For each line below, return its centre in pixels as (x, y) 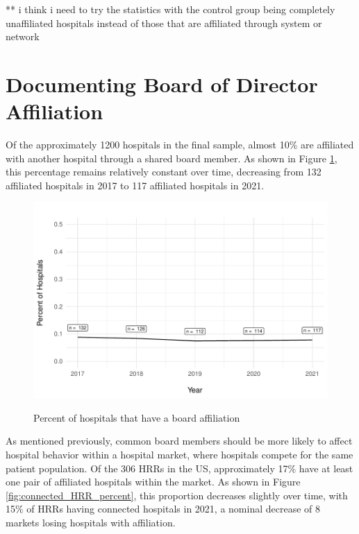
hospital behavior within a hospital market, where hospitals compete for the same (179, 454)
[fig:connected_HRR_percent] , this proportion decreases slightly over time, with (177, 495)
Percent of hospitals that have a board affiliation (137, 417)
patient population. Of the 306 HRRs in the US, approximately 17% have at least (179, 468)
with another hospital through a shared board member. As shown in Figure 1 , (172, 158)
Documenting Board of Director (162, 84)
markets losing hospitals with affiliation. (91, 522)
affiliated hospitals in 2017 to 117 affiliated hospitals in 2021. (135, 185)
